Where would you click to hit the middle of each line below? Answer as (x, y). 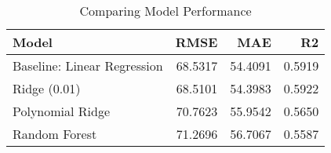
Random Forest (55, 134)
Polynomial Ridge (62, 111)
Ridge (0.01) (47, 88)
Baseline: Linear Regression (88, 66)
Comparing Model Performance (165, 11)
